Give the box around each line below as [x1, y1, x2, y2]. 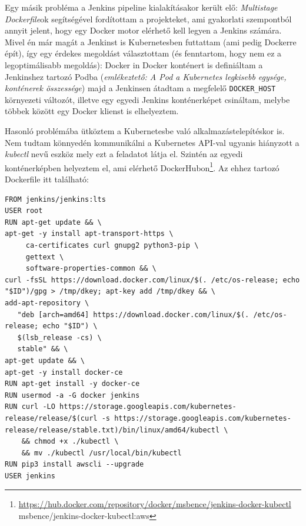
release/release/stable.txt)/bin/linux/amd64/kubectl [5, 425, 220, 434]
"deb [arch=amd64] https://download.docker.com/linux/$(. [17, 310, 250, 319]
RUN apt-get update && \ [5, 218, 102, 227]
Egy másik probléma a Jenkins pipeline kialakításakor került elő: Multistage [5, 1, 278, 13]
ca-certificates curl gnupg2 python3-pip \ [25, 241, 199, 249]
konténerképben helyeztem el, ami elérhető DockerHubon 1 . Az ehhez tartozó [5, 159, 280, 174]
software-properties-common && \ [25, 264, 157, 273]
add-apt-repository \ [5, 298, 89, 307]
